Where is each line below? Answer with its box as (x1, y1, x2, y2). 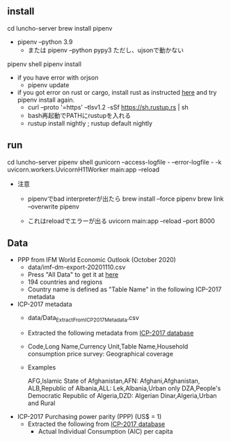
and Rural (27, 399, 56, 407)
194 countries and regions (27, 278, 103, 287)
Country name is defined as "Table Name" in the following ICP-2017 (27, 285, 222, 294)
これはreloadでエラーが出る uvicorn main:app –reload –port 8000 (27, 216, 216, 225)
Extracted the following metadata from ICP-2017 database (27, 329, 194, 337)
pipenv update (27, 80, 70, 89)
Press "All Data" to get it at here (27, 270, 119, 279)
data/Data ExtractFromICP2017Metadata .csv (27, 314, 139, 323)
